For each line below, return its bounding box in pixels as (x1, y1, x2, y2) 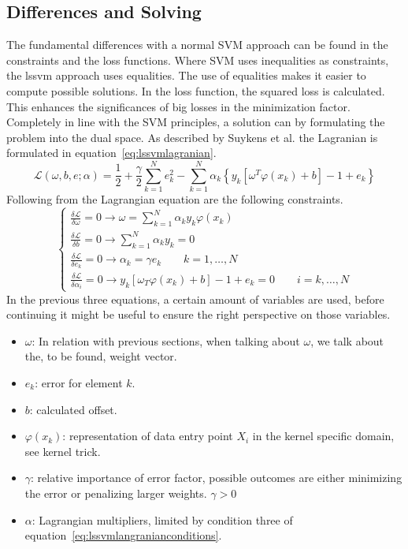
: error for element (35, 375, 123, 391)
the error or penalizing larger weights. (24, 484, 207, 501)
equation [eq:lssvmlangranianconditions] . (24, 527, 222, 543)
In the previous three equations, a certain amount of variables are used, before (6, 290, 384, 307)
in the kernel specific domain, (252, 428, 395, 444)
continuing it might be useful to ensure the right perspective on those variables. (6, 306, 391, 323)
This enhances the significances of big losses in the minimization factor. (6, 98, 351, 114)
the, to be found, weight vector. (24, 348, 177, 364)
